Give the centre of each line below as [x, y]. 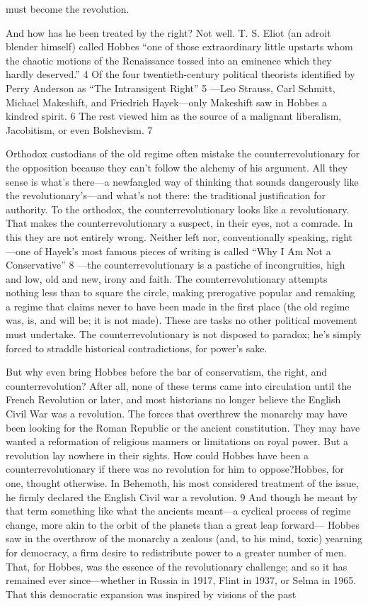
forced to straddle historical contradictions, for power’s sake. [137, 348]
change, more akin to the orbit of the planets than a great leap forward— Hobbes [183, 524]
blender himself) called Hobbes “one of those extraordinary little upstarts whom [179, 46]
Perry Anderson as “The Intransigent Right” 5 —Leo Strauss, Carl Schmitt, [171, 88]
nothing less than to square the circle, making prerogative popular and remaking [180, 292]
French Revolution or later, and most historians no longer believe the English [173, 399]
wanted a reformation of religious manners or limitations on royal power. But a [177, 441]
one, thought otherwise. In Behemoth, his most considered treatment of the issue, [182, 483]
